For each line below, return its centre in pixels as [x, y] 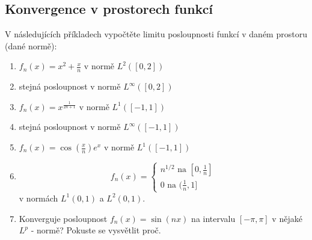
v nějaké [287, 218]
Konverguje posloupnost [63, 218]
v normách [38, 198]
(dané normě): [31, 45]
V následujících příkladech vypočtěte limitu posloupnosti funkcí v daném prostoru [156, 34]
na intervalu [213, 218]
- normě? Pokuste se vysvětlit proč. [96, 230]
